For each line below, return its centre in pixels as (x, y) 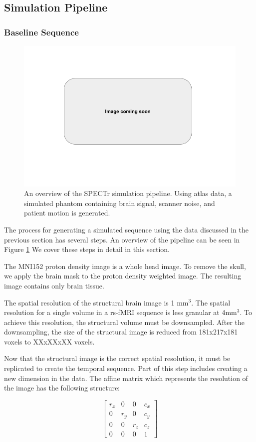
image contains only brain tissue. (54, 285)
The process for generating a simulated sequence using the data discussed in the (126, 229)
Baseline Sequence (41, 32)
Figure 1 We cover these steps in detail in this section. (87, 249)
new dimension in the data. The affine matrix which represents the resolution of (126, 378)
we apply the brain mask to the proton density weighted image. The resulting (123, 276)
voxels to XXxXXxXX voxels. (49, 341)
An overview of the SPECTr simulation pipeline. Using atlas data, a (128, 193)
